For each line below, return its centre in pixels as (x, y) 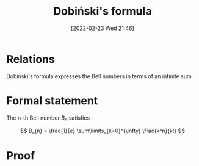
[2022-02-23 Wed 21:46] (103, 28)
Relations (31, 59)
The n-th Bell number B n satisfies (48, 118)
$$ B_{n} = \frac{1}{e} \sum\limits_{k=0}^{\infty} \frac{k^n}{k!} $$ (103, 131)
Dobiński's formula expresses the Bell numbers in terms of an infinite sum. (100, 76)
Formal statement (52, 100)
